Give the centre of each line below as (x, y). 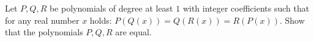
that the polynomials (44, 32)
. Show (292, 20)
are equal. (133, 32)
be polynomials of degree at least (111, 8)
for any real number (42, 20)
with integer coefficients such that (246, 8)
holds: (101, 20)
